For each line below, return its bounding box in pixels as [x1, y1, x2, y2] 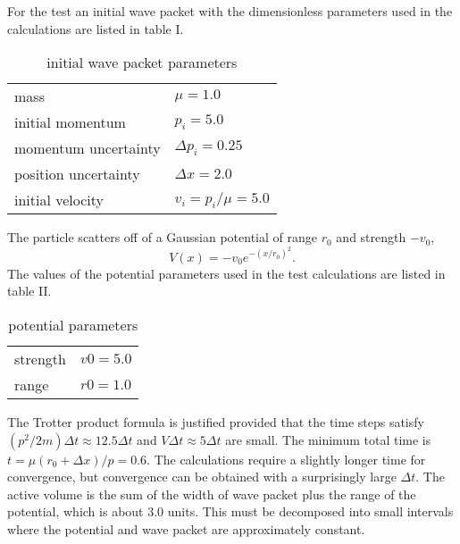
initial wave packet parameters [46, 52, 238, 73]
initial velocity [14, 189, 105, 211]
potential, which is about [7, 502, 144, 521]
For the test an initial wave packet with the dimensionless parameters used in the [7, 2, 453, 20]
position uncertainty [14, 163, 140, 185]
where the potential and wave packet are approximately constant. [7, 520, 365, 538]
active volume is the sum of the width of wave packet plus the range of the [7, 484, 416, 503]
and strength [336, 228, 406, 247]
